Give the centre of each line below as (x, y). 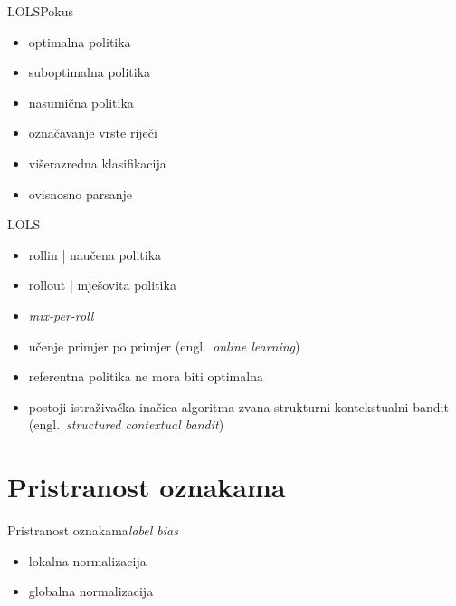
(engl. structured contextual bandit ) (126, 424)
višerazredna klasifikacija (97, 163)
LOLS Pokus (41, 11)
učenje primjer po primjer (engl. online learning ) (164, 346)
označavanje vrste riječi (93, 133)
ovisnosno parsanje (81, 193)
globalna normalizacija (91, 591)
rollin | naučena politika (95, 254)
